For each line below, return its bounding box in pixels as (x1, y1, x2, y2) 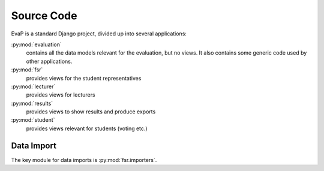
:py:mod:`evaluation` (11, 41, 62, 48)
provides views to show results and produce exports (26, 108, 156, 115)
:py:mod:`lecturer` (11, 83, 56, 90)
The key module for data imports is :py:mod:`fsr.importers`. (11, 156, 157, 163)
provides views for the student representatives (26, 74, 142, 82)
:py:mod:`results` (11, 100, 53, 107)
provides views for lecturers (26, 91, 95, 98)
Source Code (11, 9, 77, 22)
